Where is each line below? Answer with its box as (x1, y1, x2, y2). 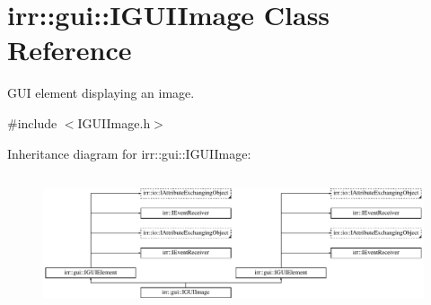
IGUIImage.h (77, 113, 151, 132)
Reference (7, 31, 132, 68)
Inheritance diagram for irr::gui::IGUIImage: (7, 144, 251, 162)
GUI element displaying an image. (7, 83, 195, 102)
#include (7, 113, 57, 132)
